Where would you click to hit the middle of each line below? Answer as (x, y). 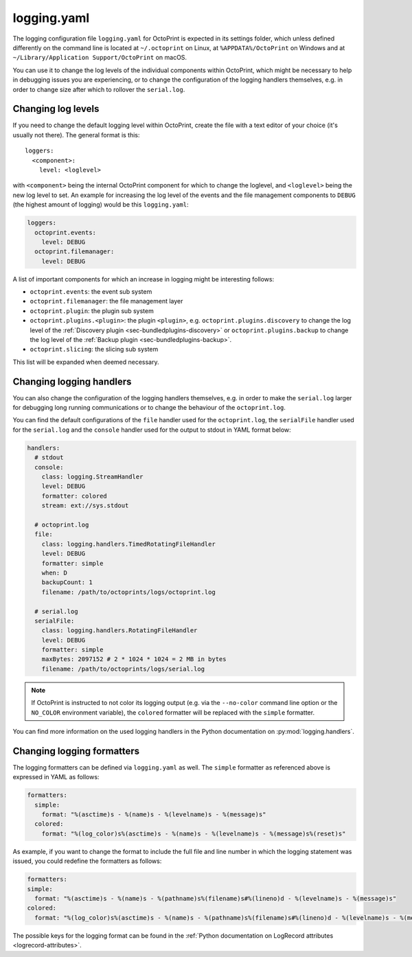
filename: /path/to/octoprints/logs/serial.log (123, 669)
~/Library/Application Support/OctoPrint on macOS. (100, 58)
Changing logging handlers (72, 381)
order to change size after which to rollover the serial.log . (99, 89)
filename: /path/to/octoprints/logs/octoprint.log (128, 592)
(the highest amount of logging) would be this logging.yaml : (101, 205)
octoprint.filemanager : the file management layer (106, 301)
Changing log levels (56, 109)
